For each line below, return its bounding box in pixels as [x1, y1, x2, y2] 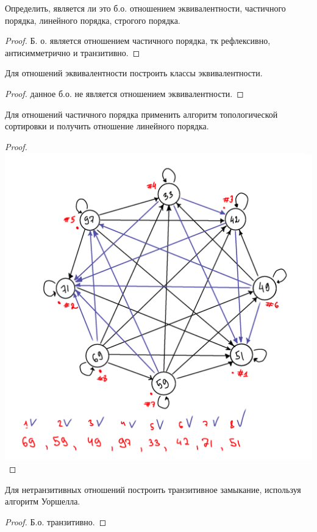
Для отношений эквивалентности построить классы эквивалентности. [5, 66, 263, 79]
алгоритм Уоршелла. [5, 495, 80, 508]
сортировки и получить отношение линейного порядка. [5, 120, 209, 132]
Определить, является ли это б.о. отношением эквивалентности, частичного [5, 2, 286, 14]
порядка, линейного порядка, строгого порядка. [5, 13, 180, 26]
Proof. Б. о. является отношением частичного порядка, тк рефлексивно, [5, 34, 271, 47]
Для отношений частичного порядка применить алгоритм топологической [5, 107, 278, 120]
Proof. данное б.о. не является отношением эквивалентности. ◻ [5, 87, 244, 99]
